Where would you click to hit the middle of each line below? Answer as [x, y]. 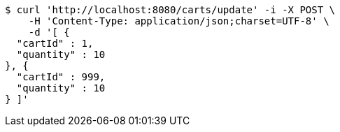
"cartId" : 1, [55, 43]
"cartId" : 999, [61, 77]
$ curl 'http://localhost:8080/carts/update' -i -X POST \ [170, 10]
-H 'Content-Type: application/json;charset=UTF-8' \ [179, 21]
